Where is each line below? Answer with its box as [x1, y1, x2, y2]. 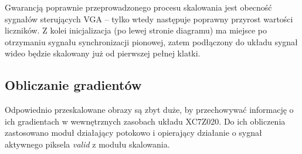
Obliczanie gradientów [5, 76, 142, 94]
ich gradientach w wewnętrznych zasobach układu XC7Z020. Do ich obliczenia [5, 115, 286, 127]
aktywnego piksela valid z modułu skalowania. [5, 138, 170, 150]
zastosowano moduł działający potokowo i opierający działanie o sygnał [5, 126, 262, 139]
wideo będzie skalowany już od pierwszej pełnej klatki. [5, 47, 201, 59]
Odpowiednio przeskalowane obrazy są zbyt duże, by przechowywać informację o [5, 103, 294, 116]
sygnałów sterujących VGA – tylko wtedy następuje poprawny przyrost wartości [5, 12, 293, 25]
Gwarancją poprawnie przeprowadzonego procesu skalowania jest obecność [5, 1, 272, 13]
